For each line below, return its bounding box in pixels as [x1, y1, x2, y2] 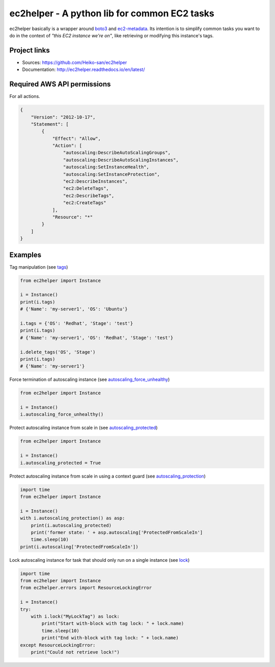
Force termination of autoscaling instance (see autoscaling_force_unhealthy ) [9, 376, 170, 383]
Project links [9, 46, 50, 55]
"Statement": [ [31, 121, 69, 127]
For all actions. [9, 93, 40, 100]
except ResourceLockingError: [20, 642, 96, 648]
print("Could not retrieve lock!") [31, 649, 120, 655]
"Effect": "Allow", [52, 135, 101, 141]
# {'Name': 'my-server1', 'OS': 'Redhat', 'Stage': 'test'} [20, 335, 174, 341]
